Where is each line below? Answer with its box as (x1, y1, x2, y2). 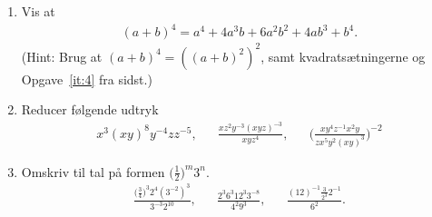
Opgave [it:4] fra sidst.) (21, 69, 152, 88)
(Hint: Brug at (21, 46, 103, 65)
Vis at (21, 2, 55, 20)
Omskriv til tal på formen (21, 162, 165, 181)
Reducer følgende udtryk (21, 100, 159, 119)
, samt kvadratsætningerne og (260, 46, 426, 65)
